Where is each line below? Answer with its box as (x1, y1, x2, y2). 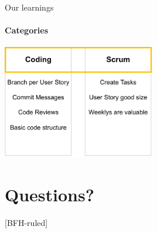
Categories (5, 24, 49, 36)
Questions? (5, 182, 94, 206)
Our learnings (5, 1, 54, 13)
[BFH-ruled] (5, 216, 48, 228)
